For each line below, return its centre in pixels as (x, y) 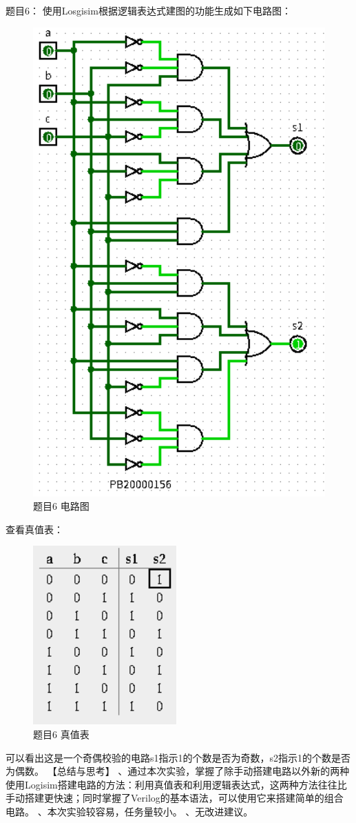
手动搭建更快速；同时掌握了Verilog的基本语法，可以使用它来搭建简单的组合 (175, 798)
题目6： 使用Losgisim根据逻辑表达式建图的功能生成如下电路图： (148, 10)
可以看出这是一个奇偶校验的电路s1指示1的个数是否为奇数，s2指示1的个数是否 (178, 757)
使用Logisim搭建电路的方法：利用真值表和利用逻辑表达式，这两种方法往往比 (176, 784)
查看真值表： (34, 529)
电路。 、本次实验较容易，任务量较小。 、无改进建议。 (129, 811)
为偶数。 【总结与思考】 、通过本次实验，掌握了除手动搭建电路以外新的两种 (178, 771)
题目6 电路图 (61, 506)
